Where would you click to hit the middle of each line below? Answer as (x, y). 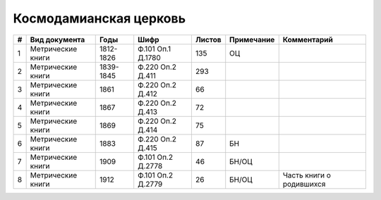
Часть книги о (307, 175)
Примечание (252, 39)
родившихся (304, 184)
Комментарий (308, 39)
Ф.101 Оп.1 (155, 49)
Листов (208, 39)
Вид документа (58, 39)
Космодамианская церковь (99, 18)
